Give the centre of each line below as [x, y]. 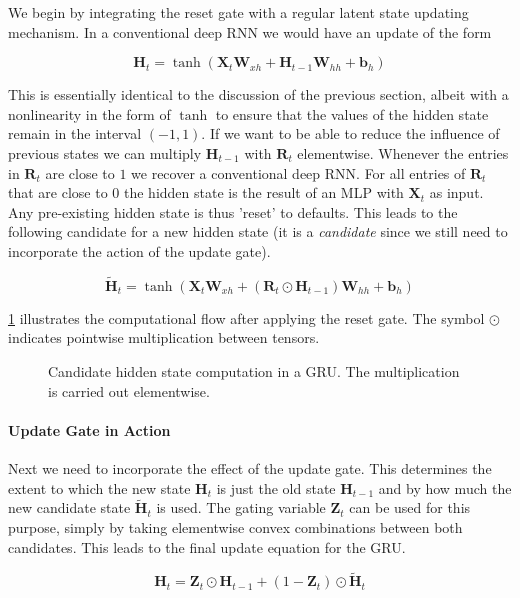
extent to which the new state [99, 487]
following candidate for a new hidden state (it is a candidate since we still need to [258, 231]
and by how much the [445, 487]
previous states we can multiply [105, 152]
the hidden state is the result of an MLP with [263, 192]
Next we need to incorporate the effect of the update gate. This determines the [250, 467]
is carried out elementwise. [129, 390]
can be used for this [410, 507]
